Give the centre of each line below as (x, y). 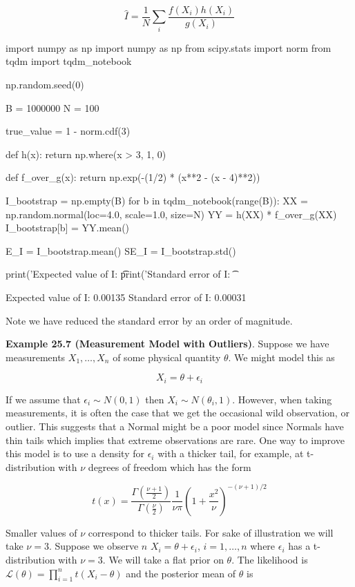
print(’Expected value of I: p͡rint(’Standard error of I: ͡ (119, 274)
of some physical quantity (167, 357)
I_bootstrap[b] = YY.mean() (68, 228)
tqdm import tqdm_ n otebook (69, 61)
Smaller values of (41, 532)
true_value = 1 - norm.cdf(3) (68, 131)
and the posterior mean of (181, 573)
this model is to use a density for (75, 453)
